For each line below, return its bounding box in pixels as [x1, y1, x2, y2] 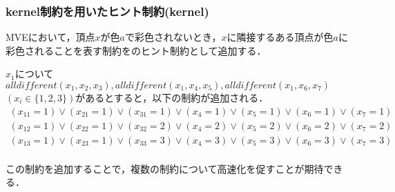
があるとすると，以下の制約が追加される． [75, 90, 269, 104]
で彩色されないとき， [124, 30, 222, 44]
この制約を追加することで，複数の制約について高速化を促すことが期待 [6, 161, 324, 175]
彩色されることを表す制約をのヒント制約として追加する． [6, 43, 267, 57]
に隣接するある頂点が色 [227, 30, 334, 44]
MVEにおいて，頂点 [6, 30, 95, 44]
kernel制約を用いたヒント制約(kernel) [6, 2, 209, 19]
